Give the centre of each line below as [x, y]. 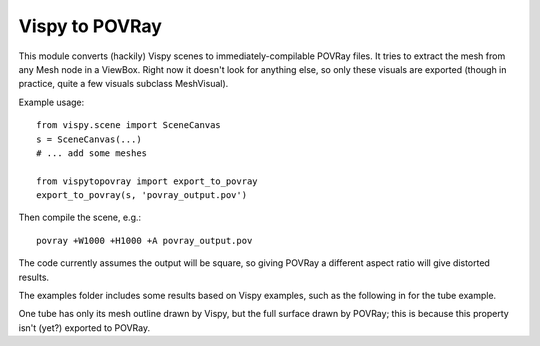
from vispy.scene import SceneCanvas [129, 125]
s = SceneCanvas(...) [89, 139]
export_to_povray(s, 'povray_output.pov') [142, 195]
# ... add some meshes [92, 153]
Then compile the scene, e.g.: [80, 217]
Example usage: [51, 102]
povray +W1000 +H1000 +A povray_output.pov [144, 240]
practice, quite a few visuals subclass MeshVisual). [123, 84]
